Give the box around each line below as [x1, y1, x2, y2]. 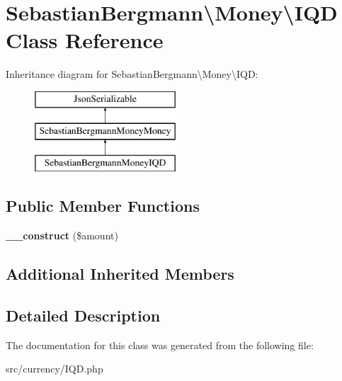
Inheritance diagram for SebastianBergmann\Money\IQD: [6, 67, 258, 81]
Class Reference [6, 25, 164, 55]
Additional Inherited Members [6, 263, 234, 285]
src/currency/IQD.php [6, 361, 103, 376]
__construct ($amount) [6, 228, 118, 243]
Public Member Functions [6, 195, 200, 217]
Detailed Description [6, 304, 161, 326]
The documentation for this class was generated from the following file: [6, 337, 314, 352]
